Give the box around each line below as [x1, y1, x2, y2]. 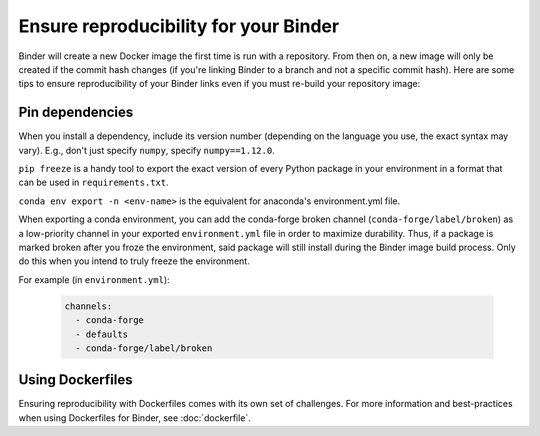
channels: [64, 300, 113, 312]
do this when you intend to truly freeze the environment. [18, 255, 250, 267]
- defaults [75, 328, 129, 340]
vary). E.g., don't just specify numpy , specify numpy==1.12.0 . [18, 144, 275, 156]
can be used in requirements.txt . [18, 176, 169, 189]
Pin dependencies [18, 104, 134, 121]
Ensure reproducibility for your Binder [18, 15, 340, 37]
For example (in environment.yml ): [18, 273, 170, 285]
